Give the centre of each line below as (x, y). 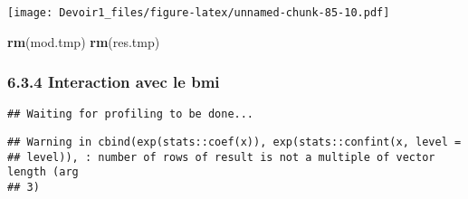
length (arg (43, 172)
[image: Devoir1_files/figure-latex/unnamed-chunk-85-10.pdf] (199, 13)
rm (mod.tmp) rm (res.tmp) (84, 41)
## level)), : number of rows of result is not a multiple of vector (221, 157)
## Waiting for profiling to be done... (131, 114)
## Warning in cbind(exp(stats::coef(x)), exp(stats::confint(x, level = (234, 142)
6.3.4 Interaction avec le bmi (114, 82)
